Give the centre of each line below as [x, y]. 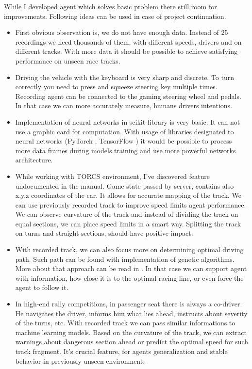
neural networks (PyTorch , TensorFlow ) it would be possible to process [124, 141]
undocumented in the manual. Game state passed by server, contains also [125, 185]
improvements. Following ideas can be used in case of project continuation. [115, 16]
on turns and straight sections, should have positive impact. [104, 233]
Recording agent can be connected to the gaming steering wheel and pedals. [128, 96]
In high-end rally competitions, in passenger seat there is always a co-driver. [129, 304]
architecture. [34, 160]
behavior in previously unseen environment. [80, 361]
